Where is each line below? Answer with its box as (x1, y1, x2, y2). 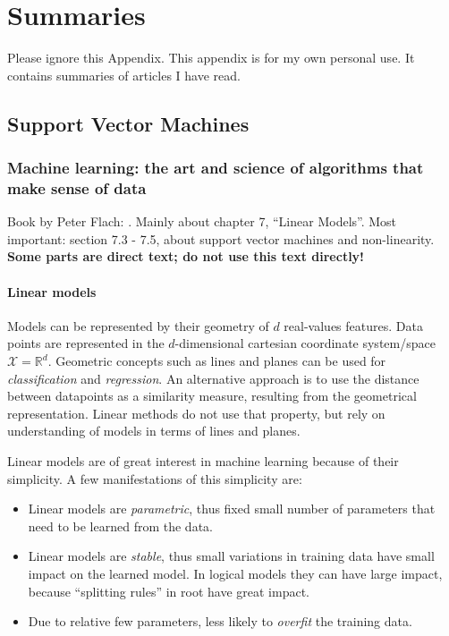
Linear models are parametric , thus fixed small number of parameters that (28, 499, 436, 518)
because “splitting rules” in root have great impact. (28, 581, 309, 600)
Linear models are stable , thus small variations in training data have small (28, 547, 435, 565)
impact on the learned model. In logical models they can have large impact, (28, 564, 443, 582)
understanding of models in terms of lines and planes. (7, 421, 301, 440)
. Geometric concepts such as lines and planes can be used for (47, 352, 386, 369)
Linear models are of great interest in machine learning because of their (7, 451, 399, 470)
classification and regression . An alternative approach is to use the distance (7, 369, 419, 387)
